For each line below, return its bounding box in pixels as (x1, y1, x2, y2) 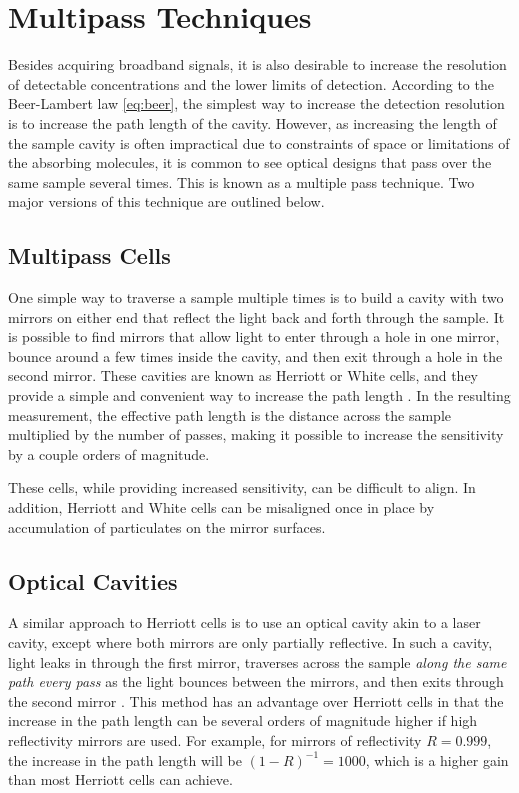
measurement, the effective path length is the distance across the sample (8, 404, 452, 425)
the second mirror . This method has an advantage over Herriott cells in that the (8, 690, 504, 711)
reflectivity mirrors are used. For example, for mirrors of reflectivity (8, 729, 422, 750)
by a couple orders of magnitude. (8, 443, 210, 464)
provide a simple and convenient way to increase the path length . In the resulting (8, 385, 511, 406)
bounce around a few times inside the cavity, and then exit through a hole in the (8, 345, 503, 366)
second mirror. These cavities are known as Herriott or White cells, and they (8, 365, 479, 386)
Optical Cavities (8, 565, 178, 596)
